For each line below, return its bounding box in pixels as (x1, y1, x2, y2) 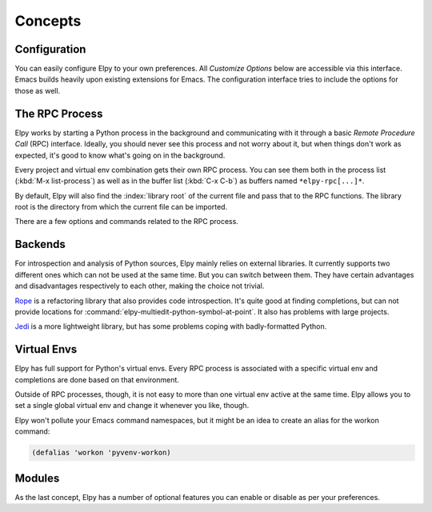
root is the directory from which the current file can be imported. (14, 202, 228, 212)
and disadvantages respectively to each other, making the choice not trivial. (14, 281, 265, 291)
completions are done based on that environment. (14, 374, 180, 384)
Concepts (14, 12, 82, 30)
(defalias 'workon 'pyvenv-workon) (31, 448, 171, 458)
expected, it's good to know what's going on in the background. (14, 150, 226, 160)
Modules (14, 471, 60, 485)
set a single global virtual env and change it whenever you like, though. (14, 401, 250, 410)
